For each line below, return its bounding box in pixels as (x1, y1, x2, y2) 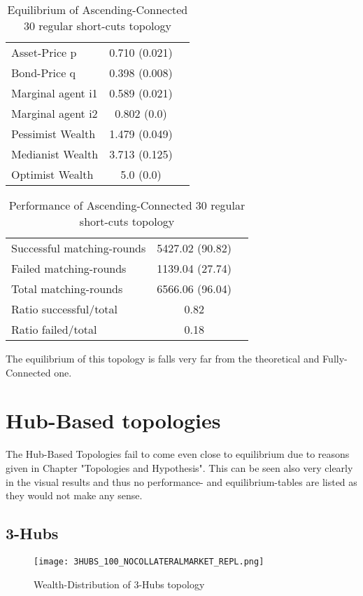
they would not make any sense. (6, 488, 143, 503)
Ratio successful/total (11, 301, 118, 317)
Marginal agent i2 (11, 105, 98, 121)
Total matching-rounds (11, 280, 123, 297)
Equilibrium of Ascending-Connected (7, 1, 188, 18)
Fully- (322, 351, 348, 365)
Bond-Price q (11, 65, 76, 81)
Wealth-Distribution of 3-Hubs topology (34, 576, 205, 591)
